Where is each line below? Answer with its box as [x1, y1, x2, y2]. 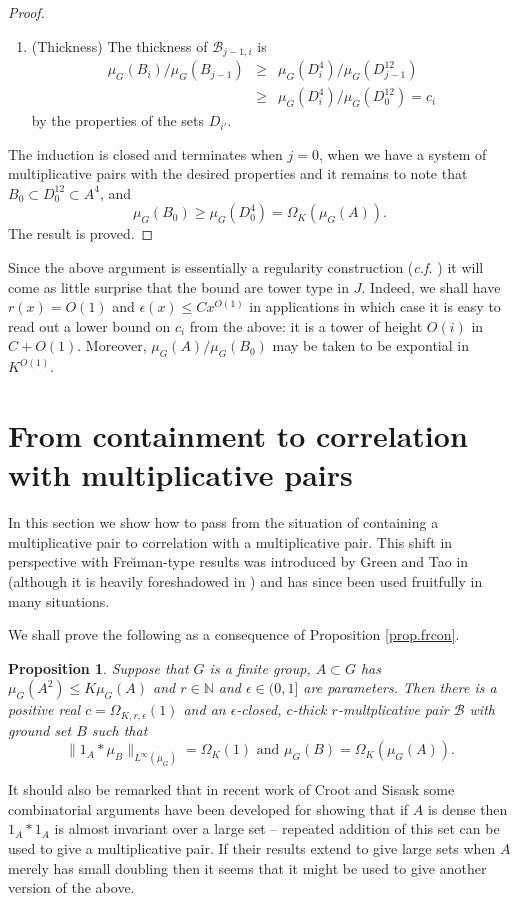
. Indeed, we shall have [361, 276, 501, 297]
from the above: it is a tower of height [189, 315, 423, 336]
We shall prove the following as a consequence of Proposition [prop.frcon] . [8, 624, 460, 645]
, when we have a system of [318, 143, 487, 164]
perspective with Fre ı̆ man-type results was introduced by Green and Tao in [8, 551, 469, 572]
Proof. [8, 2, 45, 22]
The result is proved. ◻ [8, 223, 154, 244]
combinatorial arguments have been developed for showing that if [8, 798, 409, 819]
